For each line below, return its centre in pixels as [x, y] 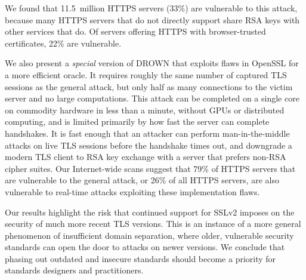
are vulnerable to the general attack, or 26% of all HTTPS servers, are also [142, 180]
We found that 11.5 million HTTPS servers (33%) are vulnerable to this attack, [151, 8]
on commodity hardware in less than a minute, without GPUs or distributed [145, 110]
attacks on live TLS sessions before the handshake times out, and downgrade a [149, 145]
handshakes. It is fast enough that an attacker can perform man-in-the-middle [147, 133]
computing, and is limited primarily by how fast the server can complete [137, 121]
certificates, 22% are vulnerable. [63, 43]
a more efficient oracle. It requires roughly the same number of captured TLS [146, 74]
